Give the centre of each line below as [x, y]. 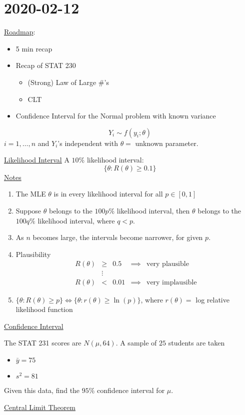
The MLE [31, 194]
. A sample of [136, 343]
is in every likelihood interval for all [108, 194]
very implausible [171, 282]
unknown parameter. [167, 143]
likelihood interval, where [76, 220]
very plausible [167, 264]
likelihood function [44, 309]
